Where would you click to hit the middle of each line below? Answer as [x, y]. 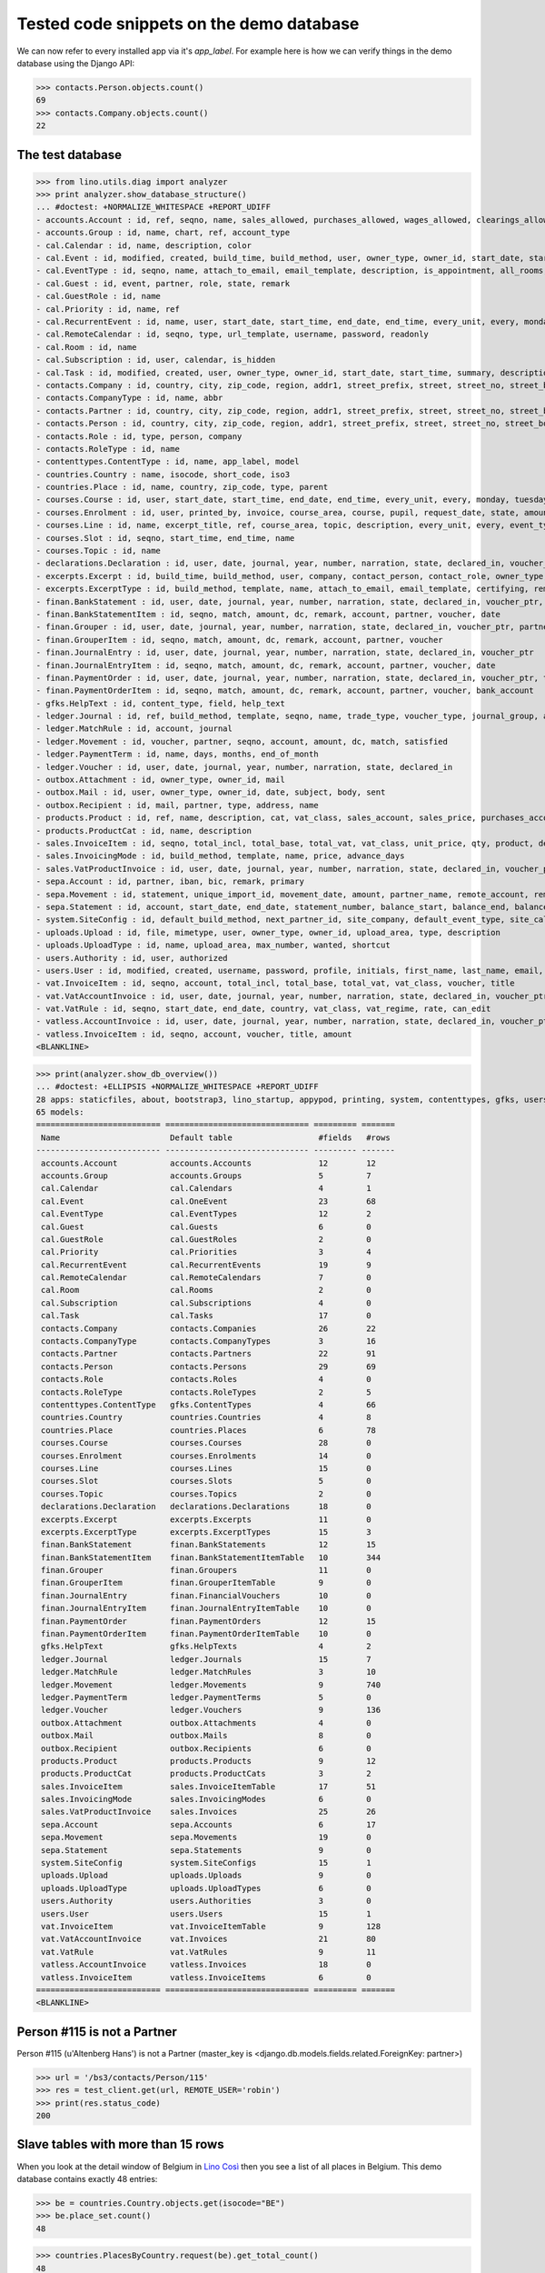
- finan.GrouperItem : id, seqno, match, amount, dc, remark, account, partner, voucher [240, 640]
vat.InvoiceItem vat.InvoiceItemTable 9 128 [211, 1926]
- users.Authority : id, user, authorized [132, 958]
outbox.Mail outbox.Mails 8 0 [206, 1736]
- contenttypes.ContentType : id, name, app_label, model [168, 462]
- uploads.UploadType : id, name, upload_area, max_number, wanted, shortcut [213, 945]
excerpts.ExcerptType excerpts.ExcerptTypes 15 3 [206, 1532]
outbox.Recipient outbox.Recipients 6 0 [206, 1748]
